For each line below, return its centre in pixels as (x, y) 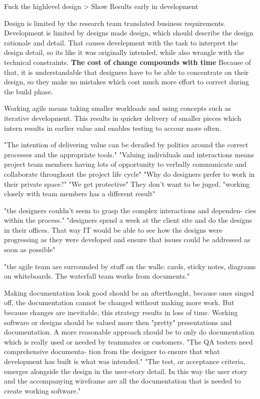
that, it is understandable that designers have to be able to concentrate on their (126, 72)
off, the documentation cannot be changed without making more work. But (119, 302)
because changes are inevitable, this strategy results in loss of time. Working (121, 312)
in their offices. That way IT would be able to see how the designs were (113, 229)
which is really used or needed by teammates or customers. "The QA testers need (128, 341)
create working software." (42, 390)
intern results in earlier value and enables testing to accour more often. (113, 128)
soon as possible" (30, 249)
